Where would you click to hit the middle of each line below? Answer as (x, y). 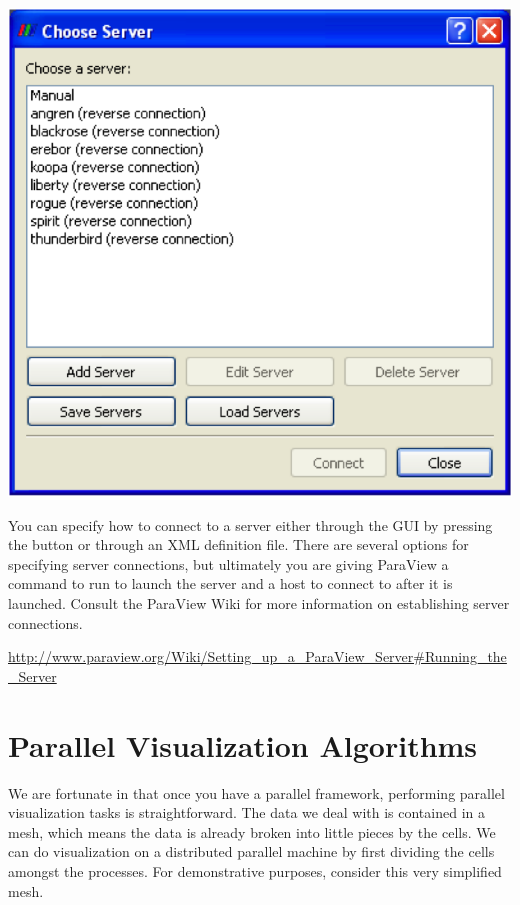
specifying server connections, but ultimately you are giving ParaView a (228, 563)
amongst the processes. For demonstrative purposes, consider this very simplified (255, 870)
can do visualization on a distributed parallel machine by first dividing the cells (251, 851)
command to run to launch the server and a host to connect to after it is (230, 583)
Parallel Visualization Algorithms (243, 744)
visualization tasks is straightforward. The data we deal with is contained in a (246, 812)
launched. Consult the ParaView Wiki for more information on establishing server (259, 603)
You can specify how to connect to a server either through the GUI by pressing (250, 524)
